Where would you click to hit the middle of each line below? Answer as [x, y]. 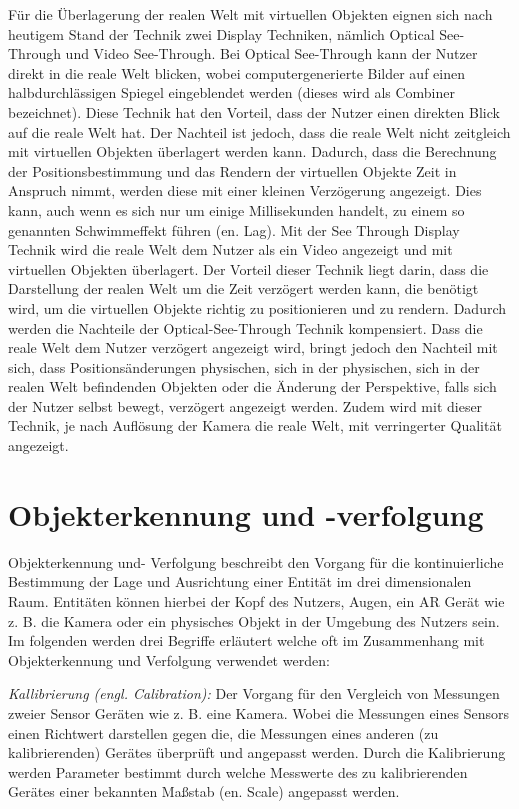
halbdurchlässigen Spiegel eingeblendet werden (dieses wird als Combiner [231, 92]
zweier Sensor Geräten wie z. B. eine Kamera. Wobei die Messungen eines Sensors [258, 712]
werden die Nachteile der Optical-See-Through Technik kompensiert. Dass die [245, 327]
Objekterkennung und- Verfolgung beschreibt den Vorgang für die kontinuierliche [256, 561]
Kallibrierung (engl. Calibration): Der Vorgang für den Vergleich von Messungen [254, 693]
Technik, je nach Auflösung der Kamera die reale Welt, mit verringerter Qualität [255, 425]
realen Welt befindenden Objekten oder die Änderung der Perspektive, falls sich [252, 386]
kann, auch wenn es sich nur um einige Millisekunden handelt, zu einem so [236, 209]
